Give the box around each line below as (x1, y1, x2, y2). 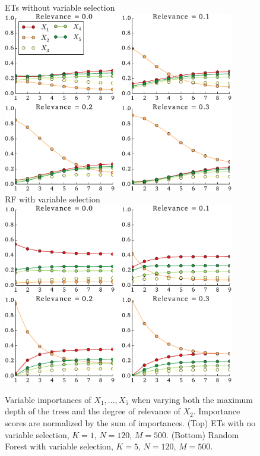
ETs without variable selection (5, 1, 115, 13)
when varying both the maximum (131, 393, 253, 405)
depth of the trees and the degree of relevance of (5, 405, 180, 417)
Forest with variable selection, (5, 440, 113, 452)
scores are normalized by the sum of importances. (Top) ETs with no (5, 416, 256, 429)
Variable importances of (5, 393, 91, 405)
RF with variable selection (5, 193, 100, 205)
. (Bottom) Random (166, 428, 239, 441)
